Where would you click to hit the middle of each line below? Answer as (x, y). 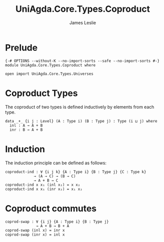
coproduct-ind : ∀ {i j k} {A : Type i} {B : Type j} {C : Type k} (76, 172)
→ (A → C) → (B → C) (55, 176)
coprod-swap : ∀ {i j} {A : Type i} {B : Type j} (57, 222)
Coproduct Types (41, 93)
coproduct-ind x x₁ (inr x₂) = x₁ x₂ (44, 189)
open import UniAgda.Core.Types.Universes (49, 74)
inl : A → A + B (26, 125)
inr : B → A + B (26, 130)
